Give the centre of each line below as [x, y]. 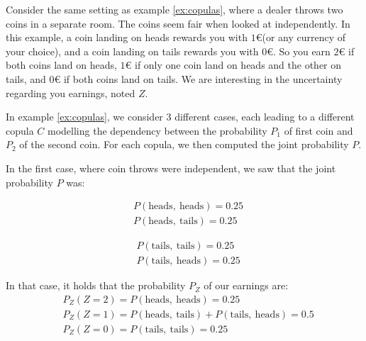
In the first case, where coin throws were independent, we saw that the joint [171, 168]
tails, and [26, 78]
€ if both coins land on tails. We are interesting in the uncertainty [198, 78]
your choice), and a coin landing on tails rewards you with [132, 51]
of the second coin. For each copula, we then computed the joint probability [184, 144]
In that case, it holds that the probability [96, 285]
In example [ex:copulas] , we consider [84, 117]
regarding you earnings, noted [71, 93]
